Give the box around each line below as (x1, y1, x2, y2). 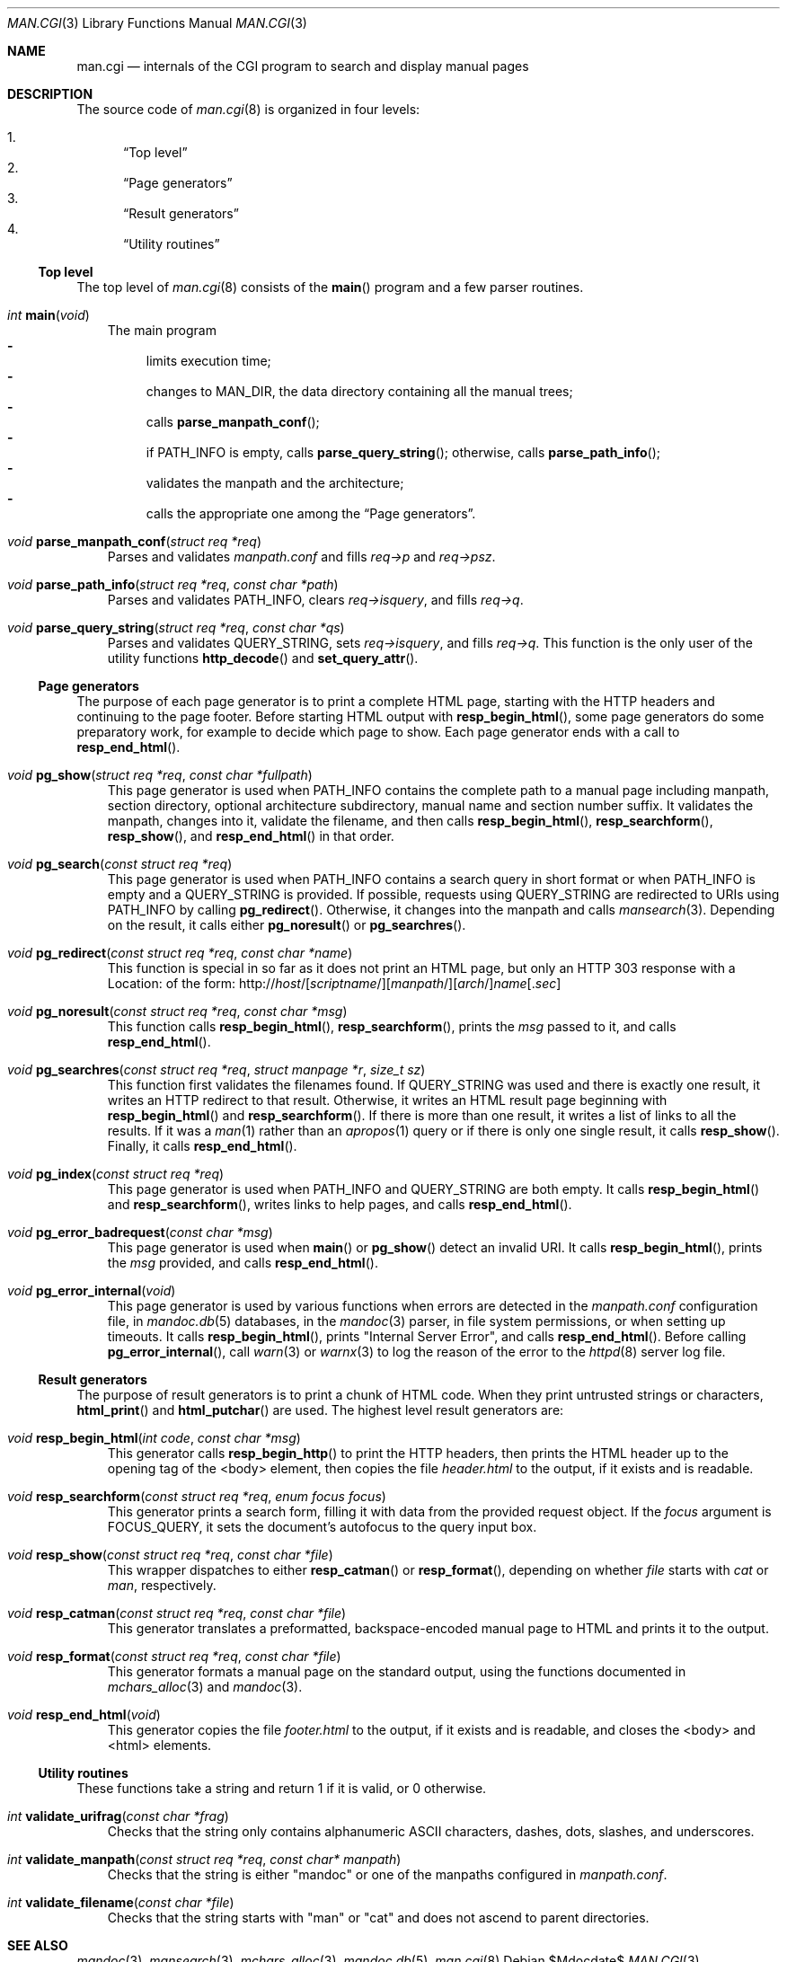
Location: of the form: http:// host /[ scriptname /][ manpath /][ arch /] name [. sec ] (107, 976, 562, 991)
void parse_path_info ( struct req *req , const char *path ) (7, 577, 339, 592)
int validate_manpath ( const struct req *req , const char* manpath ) (7, 1852, 402, 1867)
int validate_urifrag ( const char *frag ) (7, 1808, 229, 1824)
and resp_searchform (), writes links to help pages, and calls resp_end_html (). (107, 1197, 572, 1212)
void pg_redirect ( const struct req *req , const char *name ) (7, 945, 353, 960)
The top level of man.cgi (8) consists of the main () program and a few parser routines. (76, 279, 584, 295)
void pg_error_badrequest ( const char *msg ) (7, 1224, 273, 1240)
